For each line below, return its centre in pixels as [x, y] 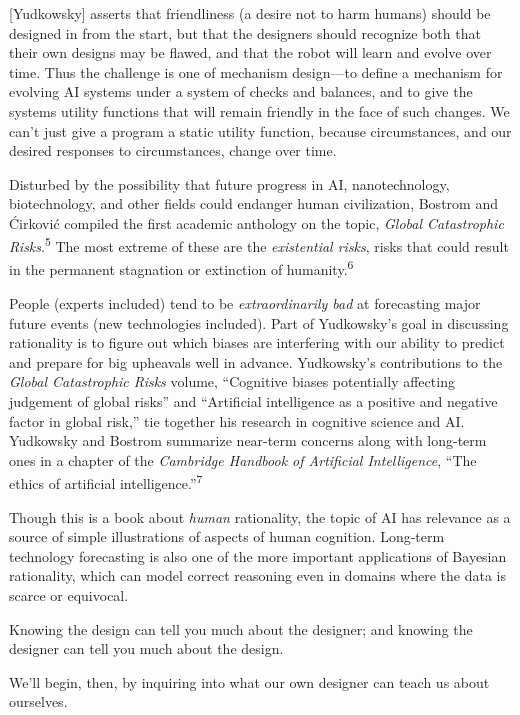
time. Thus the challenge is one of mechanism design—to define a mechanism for [256, 71]
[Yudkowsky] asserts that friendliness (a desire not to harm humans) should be [250, 13]
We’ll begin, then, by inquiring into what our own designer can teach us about [249, 681]
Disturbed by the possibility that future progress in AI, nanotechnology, [229, 183]
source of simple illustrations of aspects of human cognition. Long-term [227, 536]
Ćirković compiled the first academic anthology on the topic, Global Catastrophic [256, 222]
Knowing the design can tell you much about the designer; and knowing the [241, 628]
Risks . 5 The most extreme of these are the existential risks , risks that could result [259, 245]
